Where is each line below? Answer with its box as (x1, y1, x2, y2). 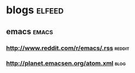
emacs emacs (6, 27, 53, 36)
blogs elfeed (6, 3, 64, 17)
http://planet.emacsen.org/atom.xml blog (6, 59, 126, 67)
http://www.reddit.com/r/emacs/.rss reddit (6, 44, 130, 52)
